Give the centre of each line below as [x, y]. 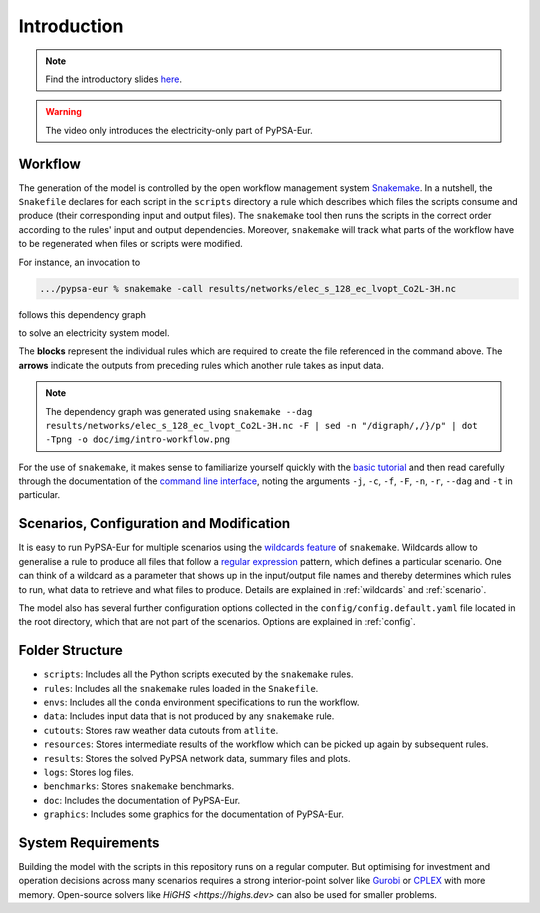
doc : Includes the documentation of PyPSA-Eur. [142, 800]
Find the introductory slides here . [113, 79]
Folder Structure [71, 650]
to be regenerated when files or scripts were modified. [131, 244]
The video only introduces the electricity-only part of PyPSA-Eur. [179, 130]
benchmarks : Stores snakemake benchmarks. [139, 786]
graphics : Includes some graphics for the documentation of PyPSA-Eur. [194, 814]
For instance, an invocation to [79, 262]
